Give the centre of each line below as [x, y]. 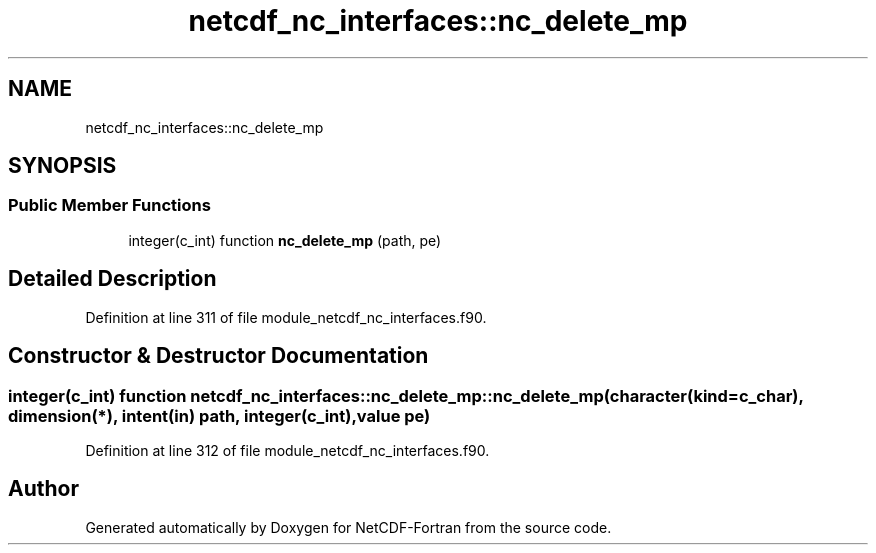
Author [43, 489]
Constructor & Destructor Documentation [218, 356]
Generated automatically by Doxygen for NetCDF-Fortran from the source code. [348, 527]
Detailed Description [112, 279]
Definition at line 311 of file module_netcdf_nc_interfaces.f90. [286, 317]
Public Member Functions [109, 205]
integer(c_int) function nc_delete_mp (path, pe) [285, 240]
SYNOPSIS [62, 166]
